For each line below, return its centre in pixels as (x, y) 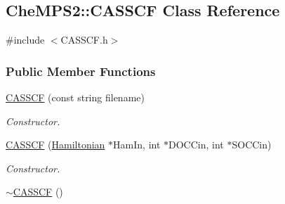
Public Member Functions (81, 71)
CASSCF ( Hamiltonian (55, 145)
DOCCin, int (196, 145)
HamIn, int (137, 145)
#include (25, 40)
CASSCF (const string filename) (75, 97)
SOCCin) (252, 145)
